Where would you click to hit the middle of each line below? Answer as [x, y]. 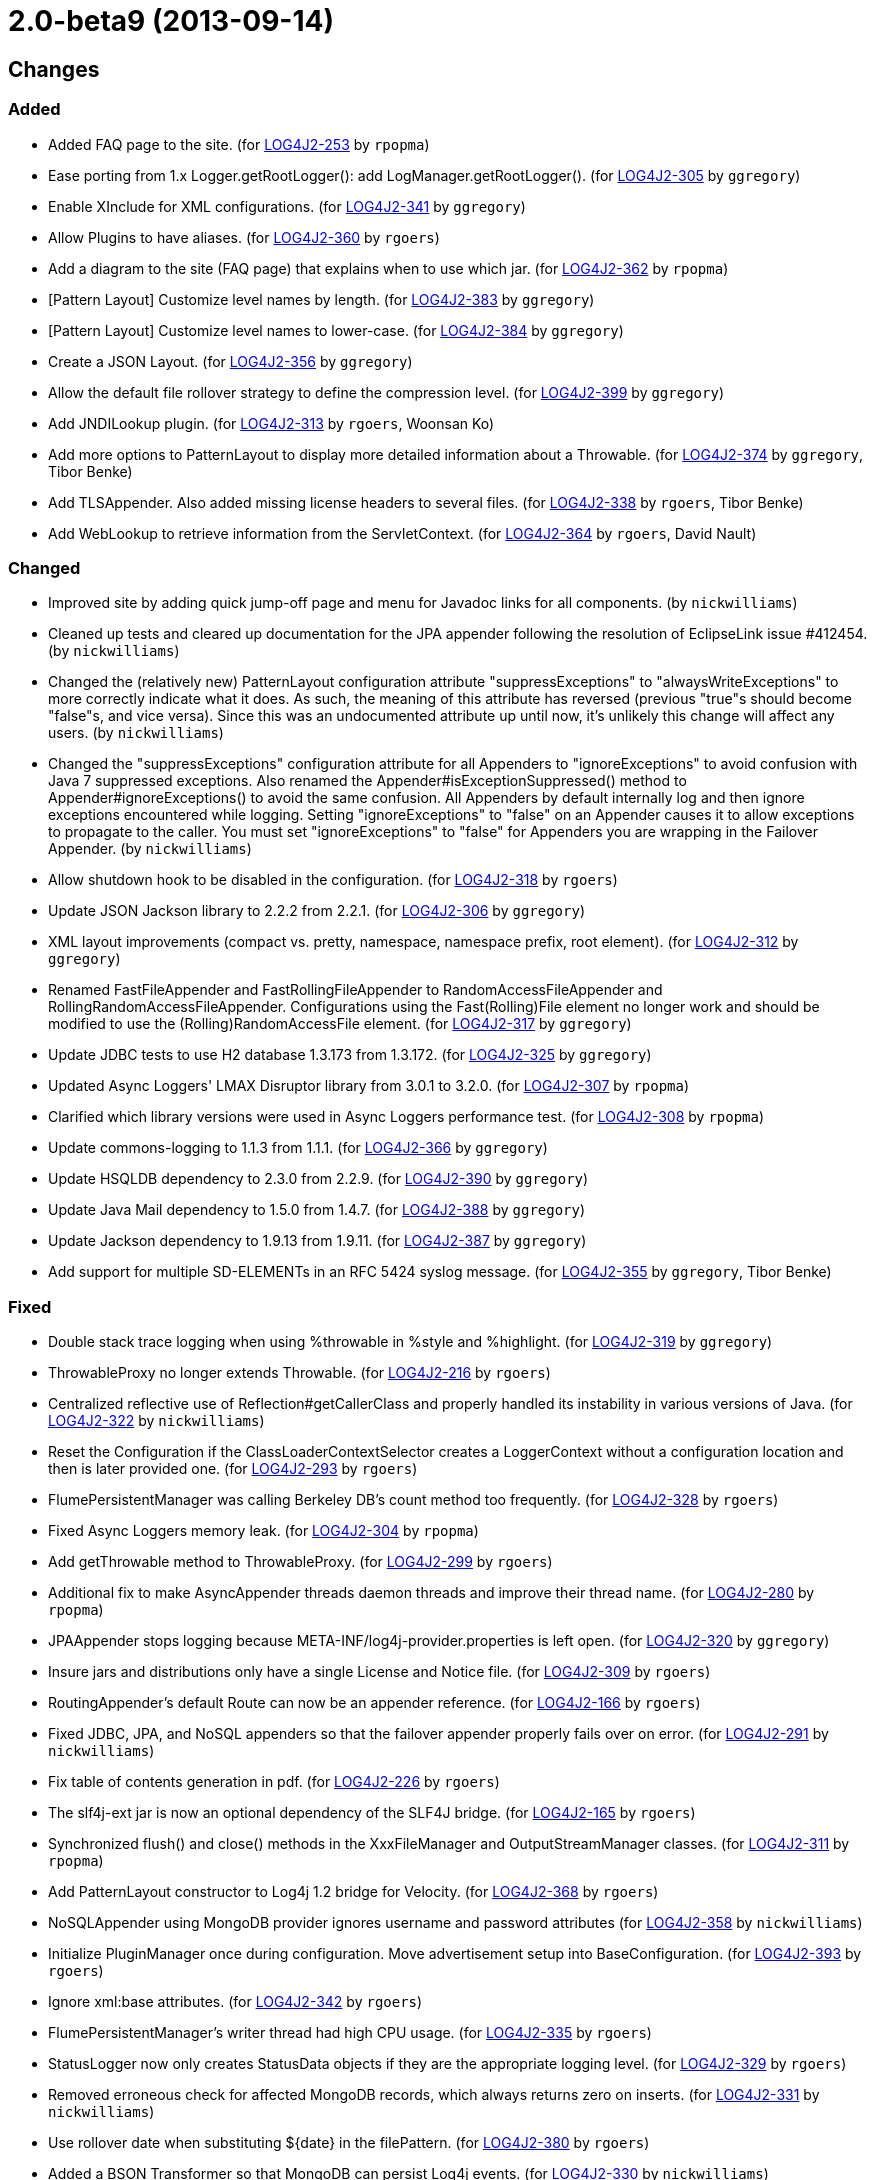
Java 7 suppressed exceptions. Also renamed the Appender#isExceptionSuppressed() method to [367, 781]
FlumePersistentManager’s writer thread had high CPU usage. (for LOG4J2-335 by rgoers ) [350, 2033]
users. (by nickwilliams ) [136, 733]
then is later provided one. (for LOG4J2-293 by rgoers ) [233, 1469]
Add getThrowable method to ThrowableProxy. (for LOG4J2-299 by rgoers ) [300, 1562]
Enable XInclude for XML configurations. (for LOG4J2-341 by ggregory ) [287, 206]
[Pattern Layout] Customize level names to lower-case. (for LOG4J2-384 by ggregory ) [336, 330]
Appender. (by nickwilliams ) [150, 849]
